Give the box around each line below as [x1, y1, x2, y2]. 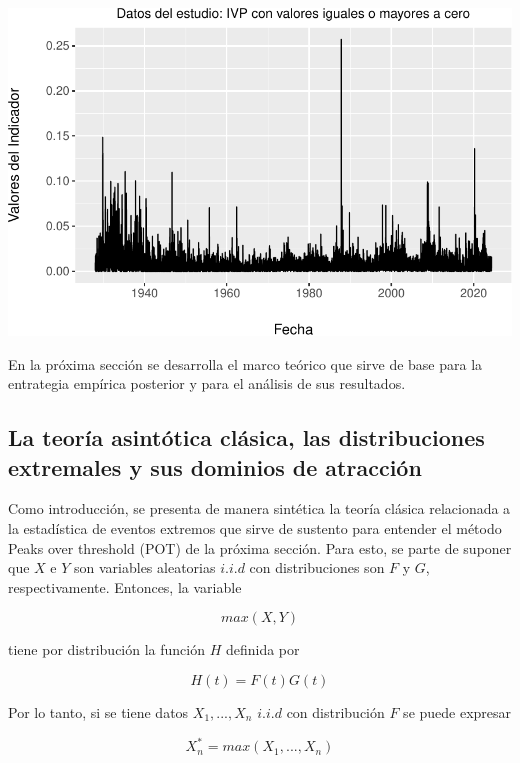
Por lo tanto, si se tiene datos [8, 702, 189, 723]
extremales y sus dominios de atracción [8, 451, 422, 482]
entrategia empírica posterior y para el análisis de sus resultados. [8, 373, 406, 394]
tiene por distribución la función [8, 639, 205, 660]
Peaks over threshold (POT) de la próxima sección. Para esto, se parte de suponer [8, 537, 512, 558]
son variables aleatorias [74, 557, 216, 578]
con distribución [286, 702, 385, 723]
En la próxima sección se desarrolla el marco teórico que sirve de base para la [8, 353, 483, 374]
